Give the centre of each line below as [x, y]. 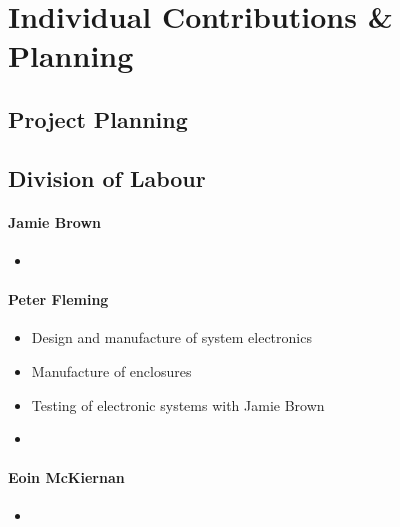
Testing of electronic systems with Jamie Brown [178, 404]
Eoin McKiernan [66, 477]
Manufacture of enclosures [111, 370]
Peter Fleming [58, 299]
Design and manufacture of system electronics [171, 337]
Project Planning [98, 118]
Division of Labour [107, 177]
